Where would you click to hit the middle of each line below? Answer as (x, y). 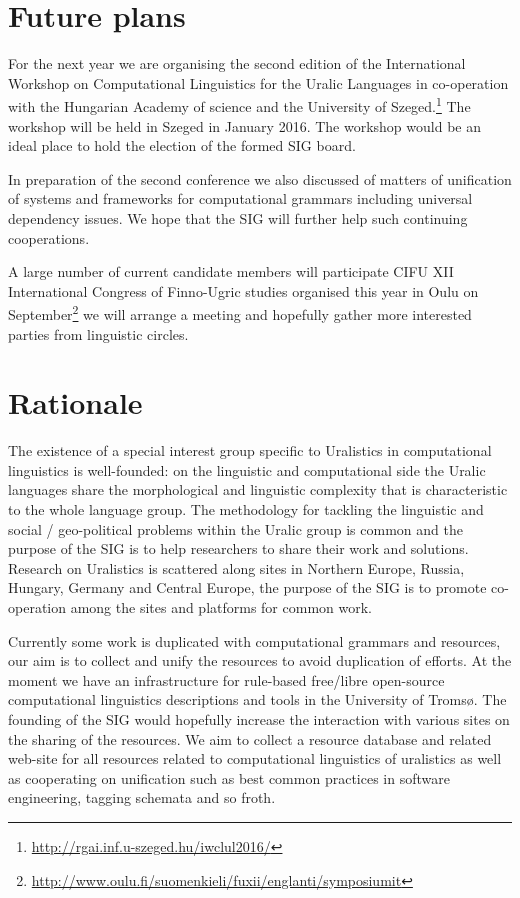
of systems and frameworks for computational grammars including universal (240, 198)
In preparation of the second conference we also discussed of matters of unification (260, 178)
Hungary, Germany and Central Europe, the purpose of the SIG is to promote (247, 587)
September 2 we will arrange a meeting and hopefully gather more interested (240, 312)
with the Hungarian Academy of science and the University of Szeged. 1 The (239, 104)
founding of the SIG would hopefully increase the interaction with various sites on (259, 719)
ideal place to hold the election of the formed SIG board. (182, 145)
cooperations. (49, 237)
